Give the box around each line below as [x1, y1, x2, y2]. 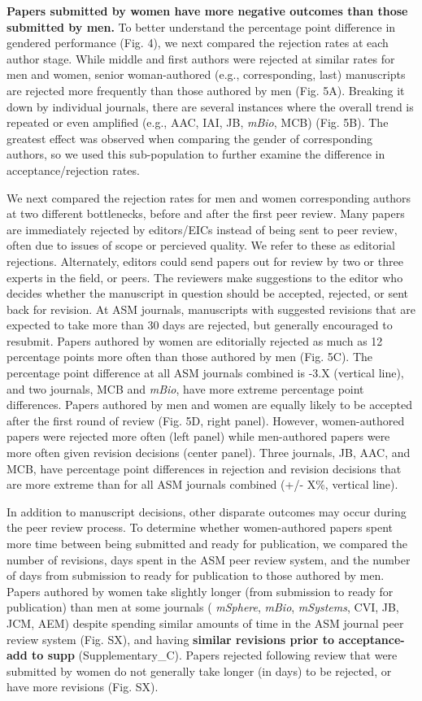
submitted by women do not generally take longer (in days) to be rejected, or [7, 662, 392, 679]
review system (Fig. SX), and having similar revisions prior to [7, 630, 334, 647]
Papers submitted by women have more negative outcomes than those [7, 2, 408, 19]
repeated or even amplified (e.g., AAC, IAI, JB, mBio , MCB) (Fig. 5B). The [7, 114, 389, 131]
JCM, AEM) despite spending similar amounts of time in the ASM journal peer [7, 614, 404, 631]
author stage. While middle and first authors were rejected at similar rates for [7, 50, 395, 67]
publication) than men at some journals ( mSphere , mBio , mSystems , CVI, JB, [7, 599, 399, 616]
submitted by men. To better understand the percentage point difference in [7, 18, 396, 35]
